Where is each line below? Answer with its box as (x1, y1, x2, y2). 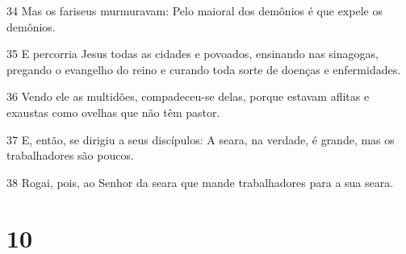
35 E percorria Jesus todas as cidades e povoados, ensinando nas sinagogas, (6, 45, 379, 62)
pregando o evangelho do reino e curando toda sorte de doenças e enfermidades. (6, 60, 401, 77)
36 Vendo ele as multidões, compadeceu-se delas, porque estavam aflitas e (6, 88, 370, 105)
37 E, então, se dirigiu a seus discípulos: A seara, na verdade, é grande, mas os (6, 131, 395, 148)
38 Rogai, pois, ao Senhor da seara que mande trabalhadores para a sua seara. (6, 173, 394, 190)
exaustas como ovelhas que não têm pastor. (6, 103, 220, 120)
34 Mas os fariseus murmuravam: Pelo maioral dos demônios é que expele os (6, 2, 383, 19)
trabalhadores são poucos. (6, 147, 134, 164)
